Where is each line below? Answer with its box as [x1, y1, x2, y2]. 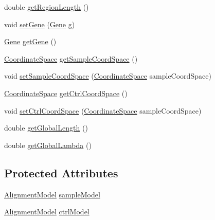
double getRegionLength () [4, 2, 89, 12]
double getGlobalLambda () [4, 139, 92, 150]
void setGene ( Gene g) [4, 19, 75, 29]
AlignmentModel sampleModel [4, 189, 100, 199]
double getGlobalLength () [4, 122, 88, 133]
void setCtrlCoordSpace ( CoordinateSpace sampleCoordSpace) [4, 105, 202, 116]
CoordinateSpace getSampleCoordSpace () [4, 53, 138, 64]
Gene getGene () [4, 36, 57, 47]
